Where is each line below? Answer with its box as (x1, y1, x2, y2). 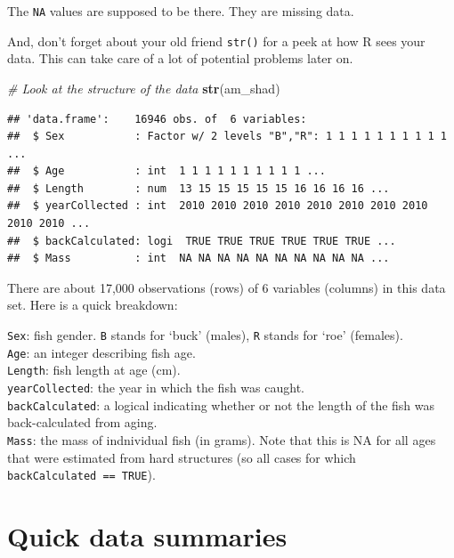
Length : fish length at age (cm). (7, 360, 181, 379)
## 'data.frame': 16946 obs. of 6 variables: (7, 112, 307, 125)
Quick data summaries (7, 518, 288, 554)
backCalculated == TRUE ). (7, 465, 156, 484)
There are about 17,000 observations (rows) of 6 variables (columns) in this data (7, 278, 446, 296)
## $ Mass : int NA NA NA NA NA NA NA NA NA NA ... (7, 252, 390, 265)
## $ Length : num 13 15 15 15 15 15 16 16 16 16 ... (7, 182, 390, 195)
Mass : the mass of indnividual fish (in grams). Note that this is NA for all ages (7, 430, 436, 449)
